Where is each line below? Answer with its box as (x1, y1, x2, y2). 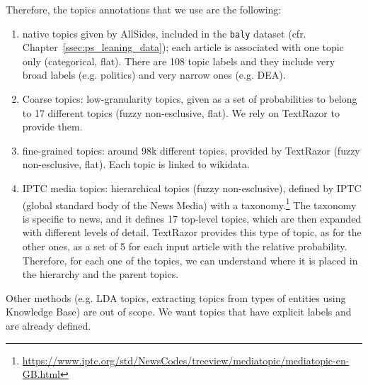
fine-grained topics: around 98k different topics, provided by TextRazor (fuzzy (22, 143, 360, 157)
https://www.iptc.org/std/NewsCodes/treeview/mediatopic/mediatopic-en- (22, 352, 350, 367)
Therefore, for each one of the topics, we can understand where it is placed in (22, 252, 358, 267)
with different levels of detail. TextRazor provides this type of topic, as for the (22, 225, 362, 240)
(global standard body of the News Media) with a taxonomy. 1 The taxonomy (22, 195, 357, 212)
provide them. (22, 119, 83, 134)
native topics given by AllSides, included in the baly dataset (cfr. (22, 26, 306, 40)
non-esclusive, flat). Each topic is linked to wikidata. (22, 157, 250, 172)
